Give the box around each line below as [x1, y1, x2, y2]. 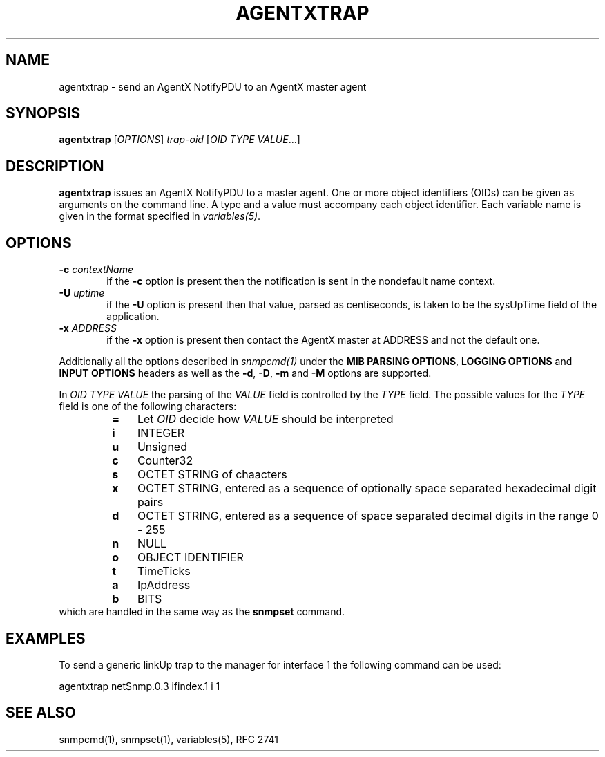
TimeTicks [137, 564, 191, 579]
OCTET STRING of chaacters [137, 467, 287, 482]
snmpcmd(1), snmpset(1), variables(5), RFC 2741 [59, 733, 278, 745]
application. [106, 310, 160, 323]
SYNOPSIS [6, 104, 81, 122]
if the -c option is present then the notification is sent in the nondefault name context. [106, 275, 496, 288]
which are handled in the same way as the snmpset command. [59, 606, 345, 618]
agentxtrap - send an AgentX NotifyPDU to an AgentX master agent [59, 80, 367, 93]
